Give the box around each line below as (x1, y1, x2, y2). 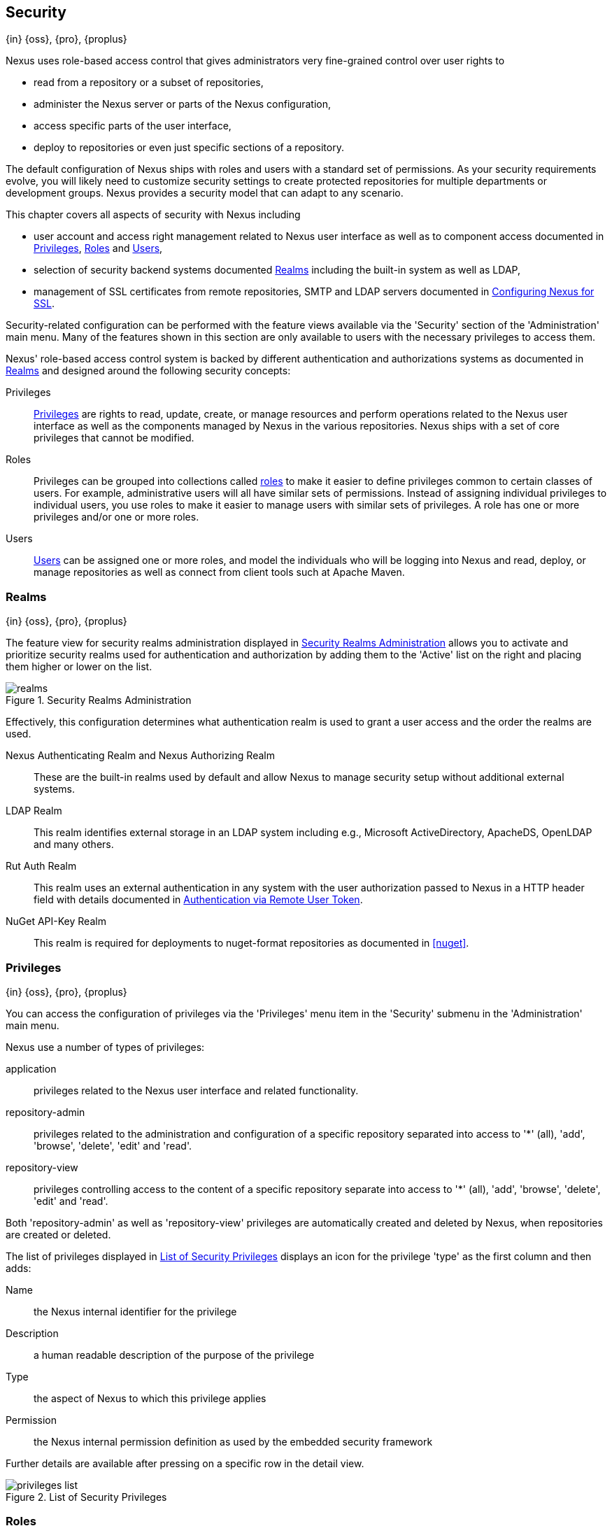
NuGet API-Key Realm (6, 915, 106, 928)
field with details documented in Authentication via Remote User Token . (34, 893, 363, 906)
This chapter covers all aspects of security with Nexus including (6, 209, 301, 221)
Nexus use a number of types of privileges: (6, 1040, 205, 1053)
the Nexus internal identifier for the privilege (34, 1305, 237, 1317)
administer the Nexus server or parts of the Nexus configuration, (34, 98, 332, 111)
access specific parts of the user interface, (34, 120, 232, 132)
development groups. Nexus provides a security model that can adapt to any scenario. (6, 187, 404, 199)
